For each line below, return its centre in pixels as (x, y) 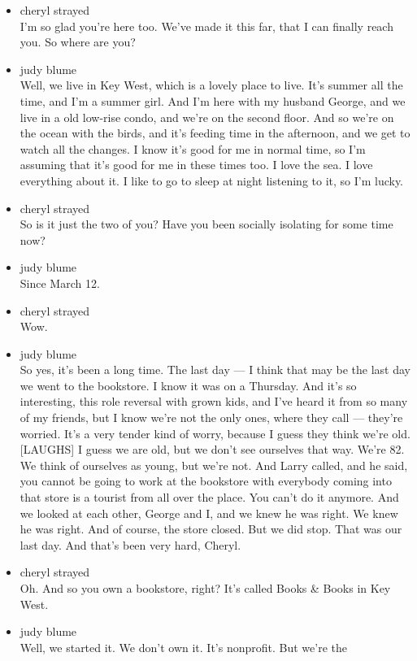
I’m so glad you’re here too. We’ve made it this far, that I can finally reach (206, 26)
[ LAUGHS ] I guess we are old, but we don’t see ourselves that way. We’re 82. (212, 449)
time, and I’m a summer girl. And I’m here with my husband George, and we (213, 100)
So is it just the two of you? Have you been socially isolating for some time (206, 224)
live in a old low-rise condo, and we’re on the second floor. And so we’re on (207, 117)
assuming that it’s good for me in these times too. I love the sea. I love (196, 165)
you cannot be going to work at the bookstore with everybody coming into (206, 481)
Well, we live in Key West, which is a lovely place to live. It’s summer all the (211, 85)
